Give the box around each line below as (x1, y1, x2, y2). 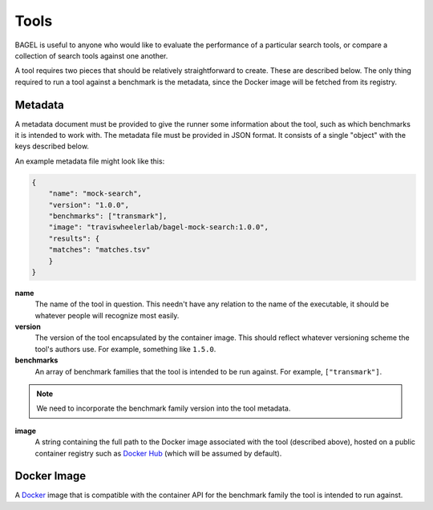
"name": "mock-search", (48, 189, 142, 198)
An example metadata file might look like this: (14, 156, 165, 166)
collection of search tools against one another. (14, 51, 168, 60)
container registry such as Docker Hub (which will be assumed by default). (34, 448, 282, 458)
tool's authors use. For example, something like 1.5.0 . (34, 344, 216, 354)
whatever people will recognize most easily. (34, 310, 180, 320)
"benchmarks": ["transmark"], (48, 211, 168, 221)
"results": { (48, 233, 100, 243)
